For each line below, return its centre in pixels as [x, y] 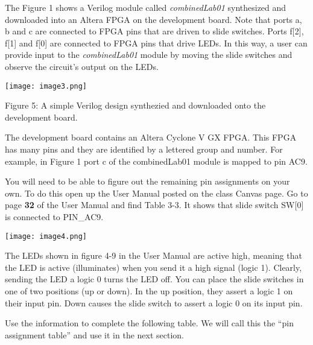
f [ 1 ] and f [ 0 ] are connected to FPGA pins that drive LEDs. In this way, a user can [156, 43]
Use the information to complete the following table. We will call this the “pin [149, 323]
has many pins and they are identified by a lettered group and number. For [144, 149]
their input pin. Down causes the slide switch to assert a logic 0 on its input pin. [154, 302]
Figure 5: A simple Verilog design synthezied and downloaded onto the [135, 105]
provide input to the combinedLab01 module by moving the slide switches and [149, 55]
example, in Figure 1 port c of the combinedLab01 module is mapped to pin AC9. [156, 161]
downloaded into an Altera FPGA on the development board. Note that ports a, [153, 19]
